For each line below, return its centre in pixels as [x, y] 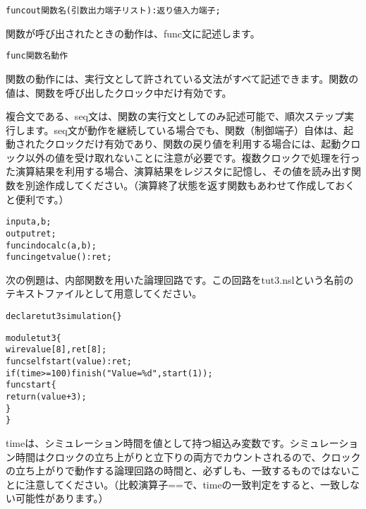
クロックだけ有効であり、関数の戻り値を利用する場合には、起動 [193, 144]
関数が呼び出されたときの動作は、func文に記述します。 [133, 33]
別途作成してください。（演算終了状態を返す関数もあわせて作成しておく [190, 185]
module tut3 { [33, 338]
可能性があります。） [62, 498]
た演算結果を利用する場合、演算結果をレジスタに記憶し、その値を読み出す [178, 171]
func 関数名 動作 [37, 56]
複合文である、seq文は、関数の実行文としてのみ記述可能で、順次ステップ [175, 116]
